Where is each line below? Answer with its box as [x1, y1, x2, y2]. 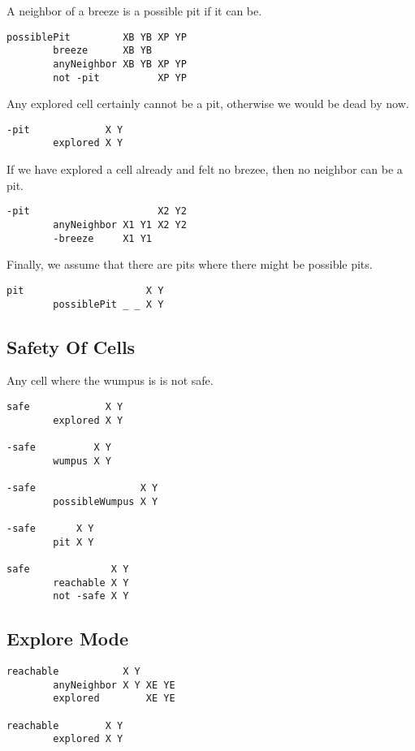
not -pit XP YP [53, 71, 187, 84]
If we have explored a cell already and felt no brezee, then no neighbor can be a [6, 161, 403, 178]
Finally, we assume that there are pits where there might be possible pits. [6, 256, 373, 273]
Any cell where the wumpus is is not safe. [6, 372, 214, 389]
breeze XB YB [53, 45, 152, 57]
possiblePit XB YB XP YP [6, 31, 187, 43]
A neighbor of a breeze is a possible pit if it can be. [6, 2, 262, 19]
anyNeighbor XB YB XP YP [53, 58, 187, 70]
